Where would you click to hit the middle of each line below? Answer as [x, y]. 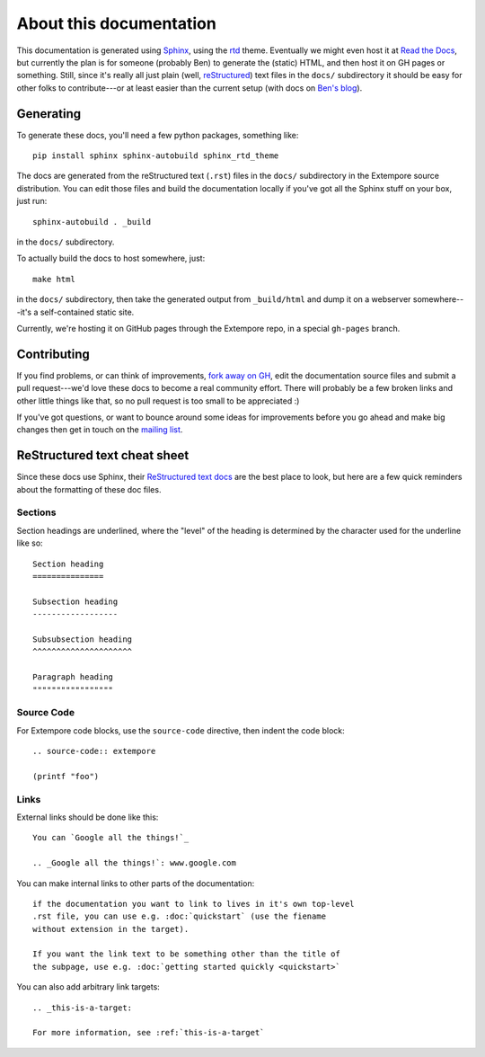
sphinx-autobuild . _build [92, 222]
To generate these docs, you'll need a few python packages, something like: [158, 135]
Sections [36, 512]
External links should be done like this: [88, 817]
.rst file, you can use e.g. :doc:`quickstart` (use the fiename [180, 916]
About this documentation [117, 23]
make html [54, 279]
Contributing [53, 354]
